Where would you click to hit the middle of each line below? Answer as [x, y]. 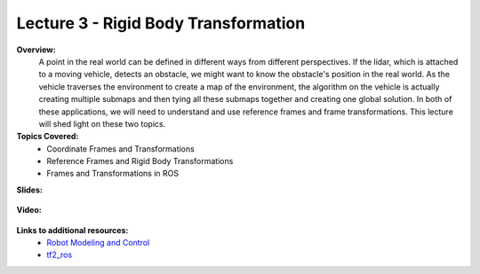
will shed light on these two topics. [102, 123]
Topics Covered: [48, 137]
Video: [29, 210]
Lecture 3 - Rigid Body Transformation [161, 23]
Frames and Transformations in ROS [113, 174]
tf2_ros [60, 255]
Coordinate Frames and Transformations [120, 149]
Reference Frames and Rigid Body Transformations [140, 161]
